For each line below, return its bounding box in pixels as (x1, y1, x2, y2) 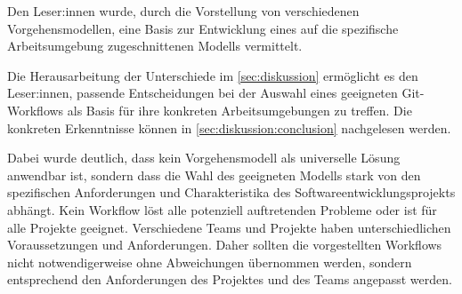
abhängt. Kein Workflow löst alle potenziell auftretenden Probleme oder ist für (7, 200, 437, 219)
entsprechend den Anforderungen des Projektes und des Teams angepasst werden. (7, 270, 452, 289)
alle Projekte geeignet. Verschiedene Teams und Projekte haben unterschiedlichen (7, 218, 451, 236)
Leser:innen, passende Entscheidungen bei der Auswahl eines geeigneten (7, 83, 398, 102)
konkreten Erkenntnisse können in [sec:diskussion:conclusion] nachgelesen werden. (7, 118, 451, 137)
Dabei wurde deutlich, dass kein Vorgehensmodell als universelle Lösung (7, 148, 401, 167)
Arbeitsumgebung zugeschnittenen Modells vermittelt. (7, 36, 303, 55)
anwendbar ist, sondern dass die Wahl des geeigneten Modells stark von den (7, 165, 421, 184)
